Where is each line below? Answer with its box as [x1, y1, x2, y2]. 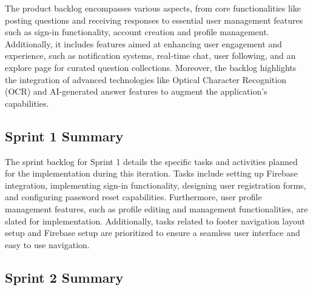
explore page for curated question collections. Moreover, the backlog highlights [5, 61, 297, 73]
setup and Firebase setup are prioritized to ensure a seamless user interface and [5, 226, 300, 239]
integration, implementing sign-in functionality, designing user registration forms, [5, 178, 306, 191]
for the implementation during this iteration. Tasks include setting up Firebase [5, 167, 298, 180]
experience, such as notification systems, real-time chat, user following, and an [5, 49, 296, 62]
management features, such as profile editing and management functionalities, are [5, 202, 308, 215]
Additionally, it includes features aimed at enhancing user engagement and [5, 37, 282, 50]
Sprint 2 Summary [5, 268, 124, 286]
